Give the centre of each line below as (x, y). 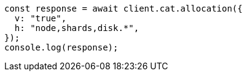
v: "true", (41, 18)
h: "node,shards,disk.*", (77, 28)
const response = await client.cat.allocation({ (123, 9)
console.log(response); (61, 47)
